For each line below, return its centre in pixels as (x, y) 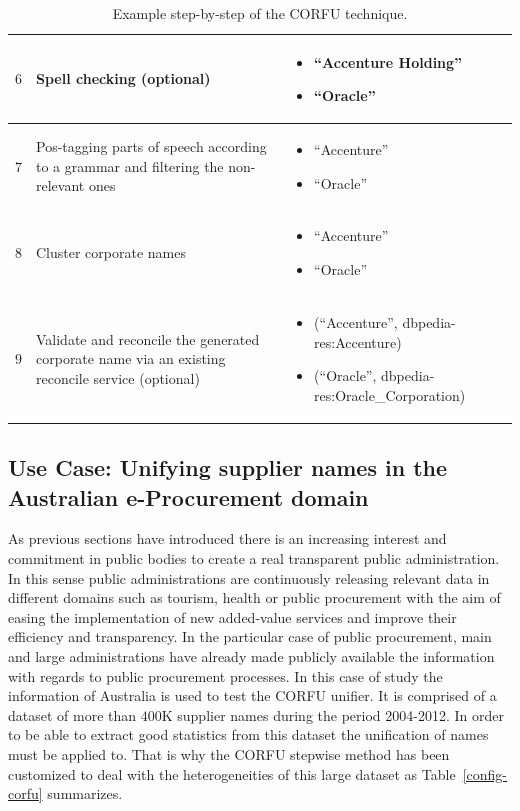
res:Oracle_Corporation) (390, 394)
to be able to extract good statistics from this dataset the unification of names (248, 734)
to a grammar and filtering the (130, 165)
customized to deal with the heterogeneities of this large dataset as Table (232, 773)
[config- (484, 773)
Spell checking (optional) (123, 78)
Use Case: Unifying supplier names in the (228, 467)
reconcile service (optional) (118, 377)
